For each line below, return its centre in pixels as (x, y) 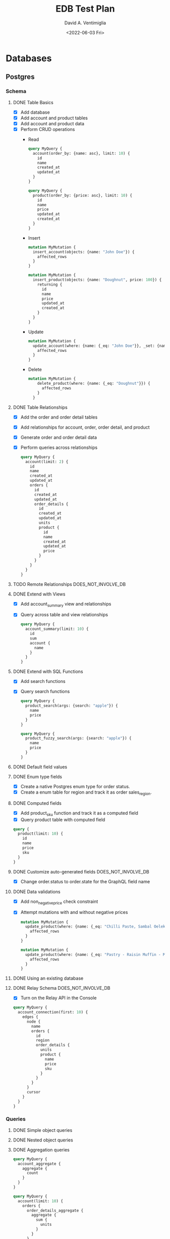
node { (34, 1022)
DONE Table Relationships (40, 407)
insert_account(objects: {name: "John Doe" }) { (83, 252)
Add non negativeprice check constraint (59, 902)
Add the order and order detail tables (59, 417)
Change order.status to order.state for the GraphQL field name (85, 881)
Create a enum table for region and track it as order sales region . (86, 793)
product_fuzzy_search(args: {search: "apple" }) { (78, 739)
